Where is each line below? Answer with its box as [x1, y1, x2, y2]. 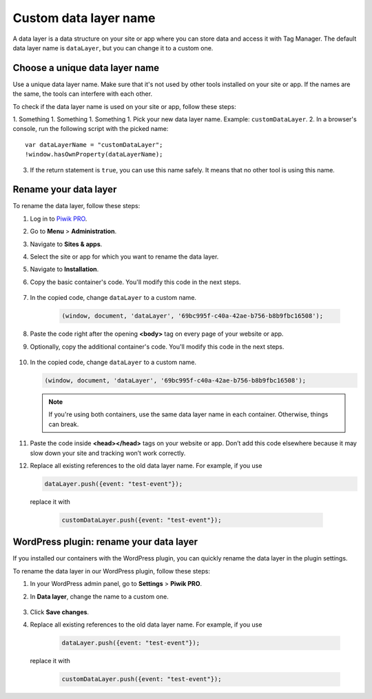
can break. [48, 420, 79, 428]
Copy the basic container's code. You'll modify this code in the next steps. [30, 278, 241, 286]
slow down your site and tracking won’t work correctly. [30, 449, 186, 457]
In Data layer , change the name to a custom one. [30, 592, 169, 600]
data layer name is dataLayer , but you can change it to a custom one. [12, 43, 214, 52]
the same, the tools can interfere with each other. [12, 90, 153, 98]
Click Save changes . [30, 607, 90, 616]
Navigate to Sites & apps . [30, 240, 103, 248]
